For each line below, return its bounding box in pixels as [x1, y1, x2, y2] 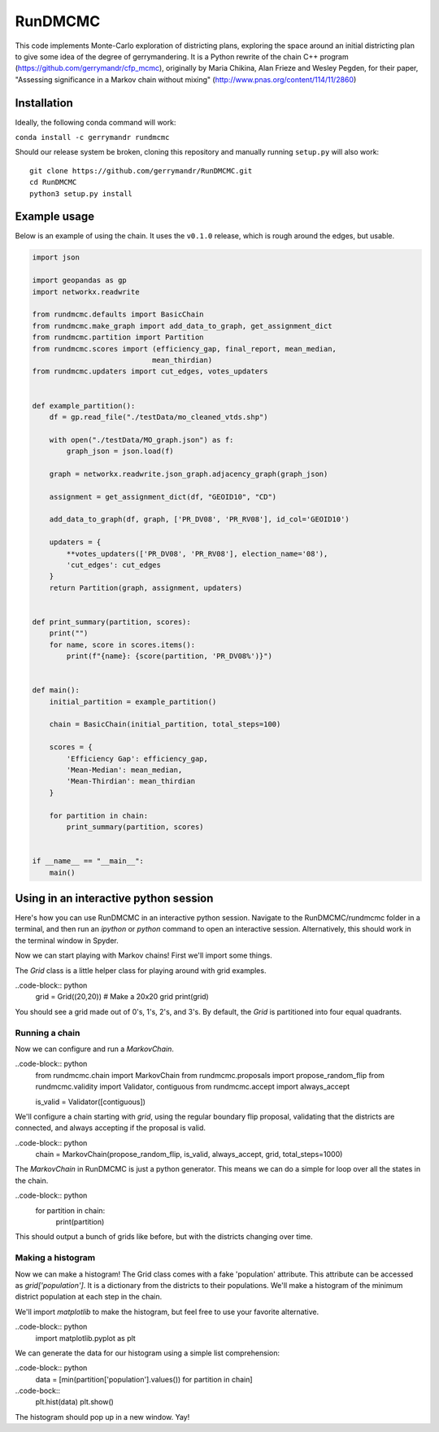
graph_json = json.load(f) [66, 447, 174, 456]
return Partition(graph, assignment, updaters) [49, 583, 243, 592]
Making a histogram [15, 1252, 96, 1264]
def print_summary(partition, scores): [32, 617, 191, 626]
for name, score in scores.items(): [49, 640, 195, 649]
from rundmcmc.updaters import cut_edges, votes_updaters [32, 367, 268, 376]
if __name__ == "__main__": [32, 857, 144, 866]
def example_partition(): [32, 401, 136, 410]
